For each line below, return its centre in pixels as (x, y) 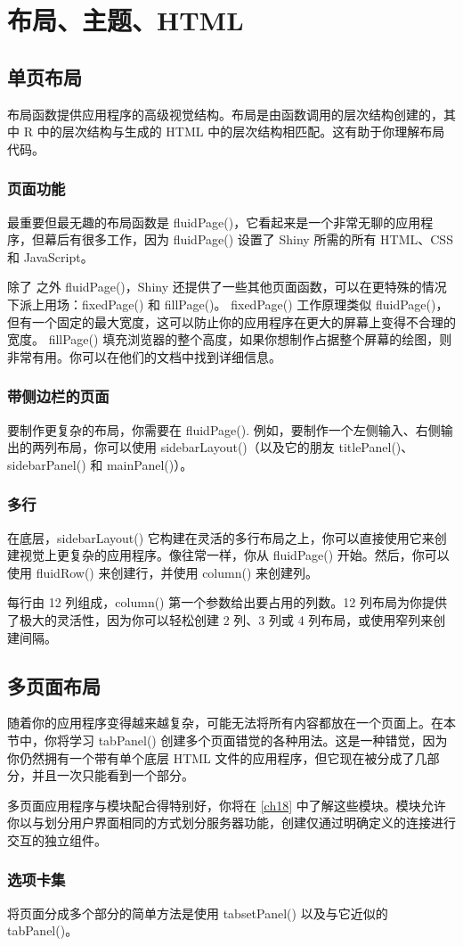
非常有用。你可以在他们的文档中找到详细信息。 (144, 356)
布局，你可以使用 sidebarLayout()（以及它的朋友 (195, 447)
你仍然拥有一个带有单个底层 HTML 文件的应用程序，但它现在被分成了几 (217, 757)
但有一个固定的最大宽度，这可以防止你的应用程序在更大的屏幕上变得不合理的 (231, 321)
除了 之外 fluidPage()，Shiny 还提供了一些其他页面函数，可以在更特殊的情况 (227, 287)
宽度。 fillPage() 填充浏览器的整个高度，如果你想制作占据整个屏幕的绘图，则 (230, 339)
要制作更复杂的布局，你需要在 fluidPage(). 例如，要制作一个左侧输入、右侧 (224, 429)
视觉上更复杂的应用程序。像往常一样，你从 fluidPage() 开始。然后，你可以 (234, 555)
